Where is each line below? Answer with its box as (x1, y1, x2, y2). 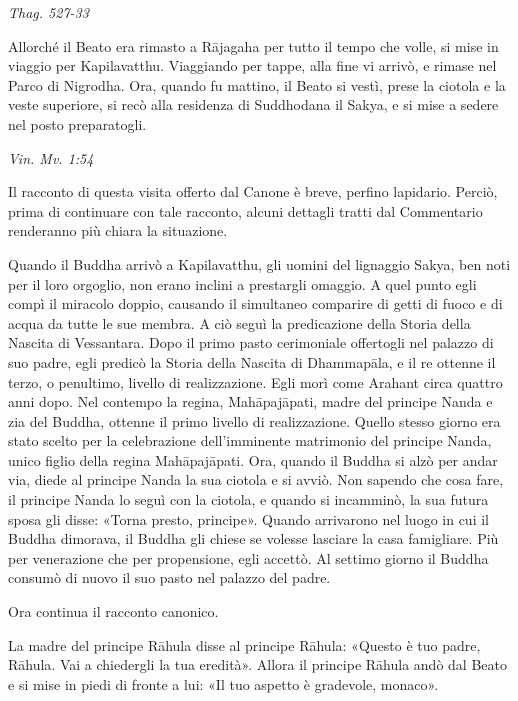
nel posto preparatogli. (8, 113, 147, 134)
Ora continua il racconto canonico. (8, 601, 219, 622)
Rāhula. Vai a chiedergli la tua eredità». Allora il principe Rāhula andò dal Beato (8, 654, 507, 675)
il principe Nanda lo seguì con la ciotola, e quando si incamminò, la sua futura (8, 489, 489, 510)
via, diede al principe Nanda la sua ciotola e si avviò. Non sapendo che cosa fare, (8, 469, 504, 490)
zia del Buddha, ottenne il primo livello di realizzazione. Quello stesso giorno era (8, 410, 501, 431)
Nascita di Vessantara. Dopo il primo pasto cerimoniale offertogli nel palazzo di (8, 332, 494, 353)
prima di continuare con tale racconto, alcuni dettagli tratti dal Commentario (8, 200, 483, 221)
